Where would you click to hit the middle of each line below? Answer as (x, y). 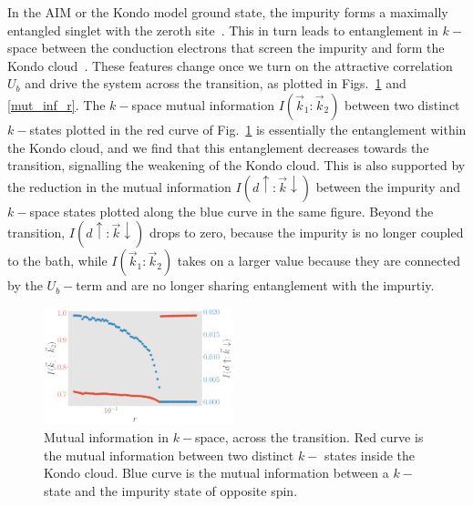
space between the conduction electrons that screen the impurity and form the (226, 48)
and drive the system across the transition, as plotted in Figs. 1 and (216, 83)
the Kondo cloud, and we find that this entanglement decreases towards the (218, 147)
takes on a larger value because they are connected (319, 261)
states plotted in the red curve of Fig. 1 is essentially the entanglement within (248, 129)
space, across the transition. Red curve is (309, 437)
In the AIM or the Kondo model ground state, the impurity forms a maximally (228, 12)
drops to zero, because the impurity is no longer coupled (306, 233)
